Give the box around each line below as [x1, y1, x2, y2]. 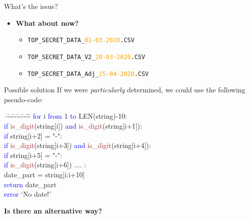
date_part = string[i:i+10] [4, 169, 85, 179]
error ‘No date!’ [4, 189, 51, 199]
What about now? [15, 17, 79, 28]
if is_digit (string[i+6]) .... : [4, 159, 86, 170]
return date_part [4, 179, 57, 189]
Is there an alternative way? [4, 205, 102, 216]
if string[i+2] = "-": [4, 130, 62, 141]
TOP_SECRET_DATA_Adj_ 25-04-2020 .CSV [27, 70, 149, 77]
